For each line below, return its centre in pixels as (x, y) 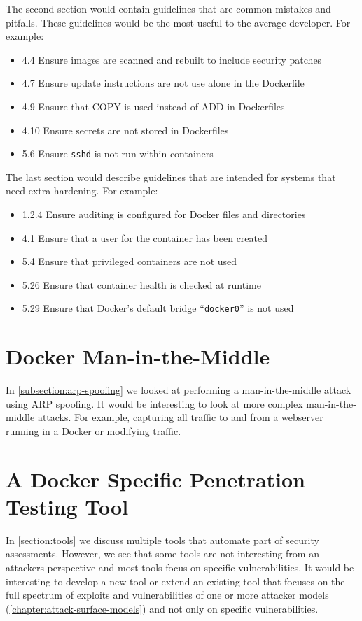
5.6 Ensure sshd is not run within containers (118, 154)
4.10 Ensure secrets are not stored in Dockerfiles (125, 130)
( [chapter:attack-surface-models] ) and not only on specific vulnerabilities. (162, 608)
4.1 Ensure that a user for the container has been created (145, 237)
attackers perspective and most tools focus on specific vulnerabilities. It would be (180, 568)
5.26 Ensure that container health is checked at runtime (141, 284)
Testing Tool (67, 506)
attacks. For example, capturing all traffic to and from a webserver (180, 417)
